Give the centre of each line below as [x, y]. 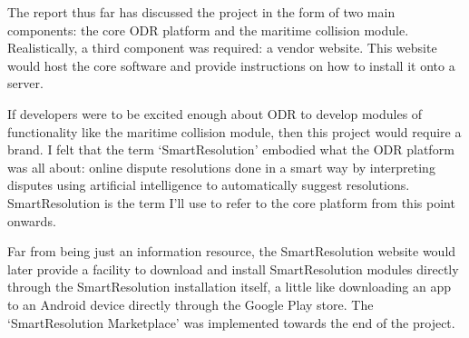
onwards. [32, 220]
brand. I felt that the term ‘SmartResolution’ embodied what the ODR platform [231, 149]
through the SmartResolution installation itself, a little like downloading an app [230, 287]
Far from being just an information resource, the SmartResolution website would [232, 251]
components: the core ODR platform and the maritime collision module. [208, 30]
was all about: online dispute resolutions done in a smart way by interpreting [221, 167]
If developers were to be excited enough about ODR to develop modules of [215, 113]
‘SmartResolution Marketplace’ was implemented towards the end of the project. [231, 322]
